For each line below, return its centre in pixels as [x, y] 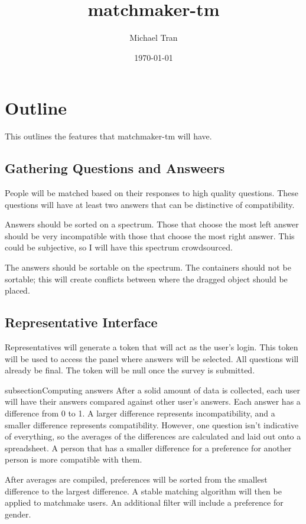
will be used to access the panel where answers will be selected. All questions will [152, 358]
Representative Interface [81, 322]
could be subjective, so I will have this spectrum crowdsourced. [119, 247]
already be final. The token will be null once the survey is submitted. [130, 370]
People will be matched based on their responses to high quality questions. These [152, 193]
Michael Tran [154, 38]
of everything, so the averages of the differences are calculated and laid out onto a [153, 436]
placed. [17, 290]
